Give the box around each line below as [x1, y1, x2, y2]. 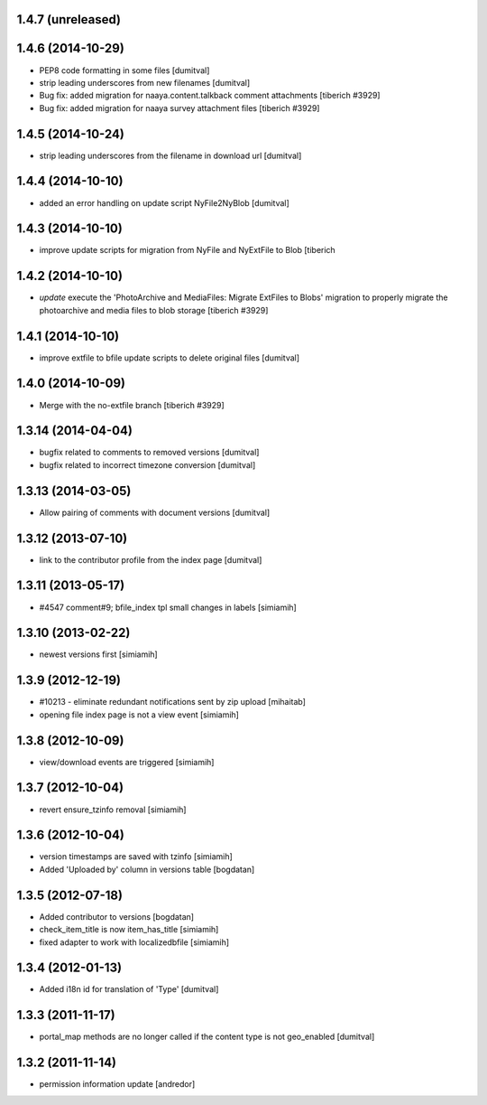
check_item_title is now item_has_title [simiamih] [39, 924, 219, 935]
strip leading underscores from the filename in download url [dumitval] [39, 150, 302, 161]
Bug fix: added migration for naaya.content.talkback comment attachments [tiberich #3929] [39, 90, 381, 101]
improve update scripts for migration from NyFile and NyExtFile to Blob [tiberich [39, 245, 335, 256]
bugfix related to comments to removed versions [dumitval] [39, 447, 260, 458]
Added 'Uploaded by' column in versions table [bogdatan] [39, 864, 255, 875]
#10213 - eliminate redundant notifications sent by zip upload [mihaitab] [39, 697, 307, 707]
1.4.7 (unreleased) [16, 12, 122, 27]
